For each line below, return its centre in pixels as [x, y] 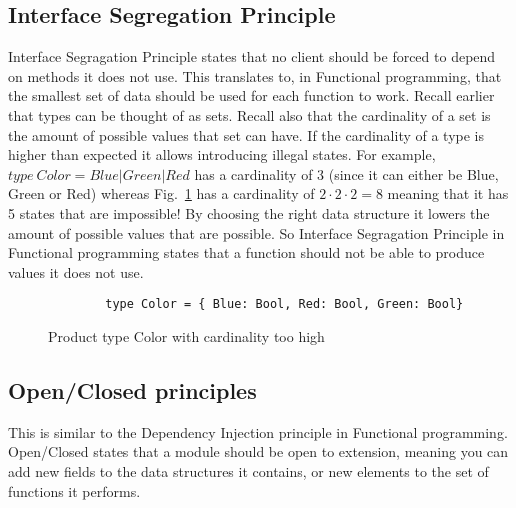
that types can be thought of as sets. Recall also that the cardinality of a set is [249, 114]
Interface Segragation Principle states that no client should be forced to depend [252, 56]
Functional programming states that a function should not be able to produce [246, 252]
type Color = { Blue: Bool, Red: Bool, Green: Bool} [284, 304]
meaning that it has [448, 193]
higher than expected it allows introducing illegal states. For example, [222, 154]
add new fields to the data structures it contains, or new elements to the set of [248, 470]
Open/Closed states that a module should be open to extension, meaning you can [258, 451]
